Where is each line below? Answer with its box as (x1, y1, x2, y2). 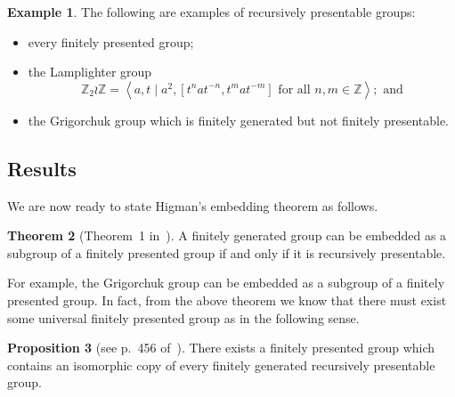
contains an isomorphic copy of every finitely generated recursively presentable (7, 355, 435, 374)
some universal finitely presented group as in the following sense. (7, 308, 360, 327)
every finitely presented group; (28, 32, 194, 51)
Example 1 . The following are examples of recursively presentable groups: (7, 3, 416, 20)
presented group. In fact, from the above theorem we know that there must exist (7, 290, 447, 309)
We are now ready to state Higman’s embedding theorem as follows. (7, 196, 378, 215)
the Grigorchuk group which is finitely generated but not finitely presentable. (28, 110, 450, 129)
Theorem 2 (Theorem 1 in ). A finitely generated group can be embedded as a (7, 226, 447, 245)
